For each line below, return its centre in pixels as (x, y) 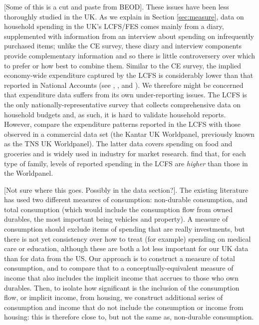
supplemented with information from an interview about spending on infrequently (129, 36)
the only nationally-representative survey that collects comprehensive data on (123, 104)
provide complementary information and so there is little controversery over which (129, 55)
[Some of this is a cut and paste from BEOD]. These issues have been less (117, 6)
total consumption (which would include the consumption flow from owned (118, 209)
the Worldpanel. (29, 173)
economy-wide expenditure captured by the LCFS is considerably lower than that (129, 75)
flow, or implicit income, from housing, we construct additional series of (114, 297)
